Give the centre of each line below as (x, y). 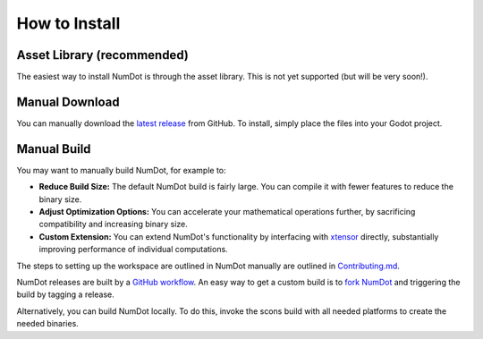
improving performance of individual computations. (133, 250)
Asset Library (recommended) (103, 55)
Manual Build (54, 149)
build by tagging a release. (66, 294)
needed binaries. (48, 324)
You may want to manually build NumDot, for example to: (122, 170)
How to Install (68, 23)
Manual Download (68, 102)
